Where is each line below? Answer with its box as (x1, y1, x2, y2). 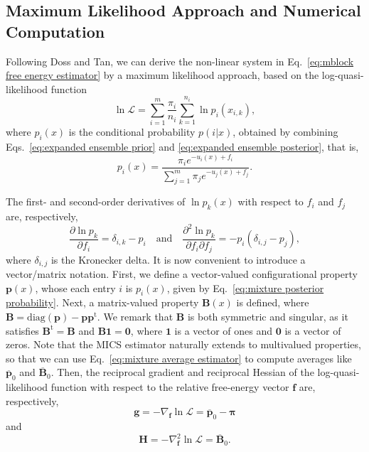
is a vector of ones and (174, 323, 273, 338)
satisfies (6, 323, 39, 338)
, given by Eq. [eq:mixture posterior (166, 280, 324, 295)
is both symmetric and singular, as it (187, 308, 348, 323)
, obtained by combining (232, 124, 338, 139)
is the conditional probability (68, 124, 196, 139)
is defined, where (236, 295, 309, 310)
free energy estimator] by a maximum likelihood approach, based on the (6, 68, 319, 82)
